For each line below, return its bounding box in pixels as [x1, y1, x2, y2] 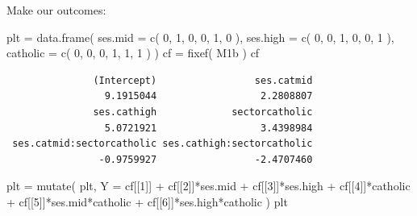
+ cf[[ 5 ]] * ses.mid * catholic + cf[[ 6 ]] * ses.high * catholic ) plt [6, 193, 288, 210]
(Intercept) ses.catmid [93, 74, 313, 86]
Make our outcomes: [6, 2, 106, 18]
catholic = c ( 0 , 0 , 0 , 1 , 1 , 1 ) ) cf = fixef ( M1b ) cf [6, 44, 260, 61]
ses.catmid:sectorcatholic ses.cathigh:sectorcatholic [12, 138, 313, 150]
